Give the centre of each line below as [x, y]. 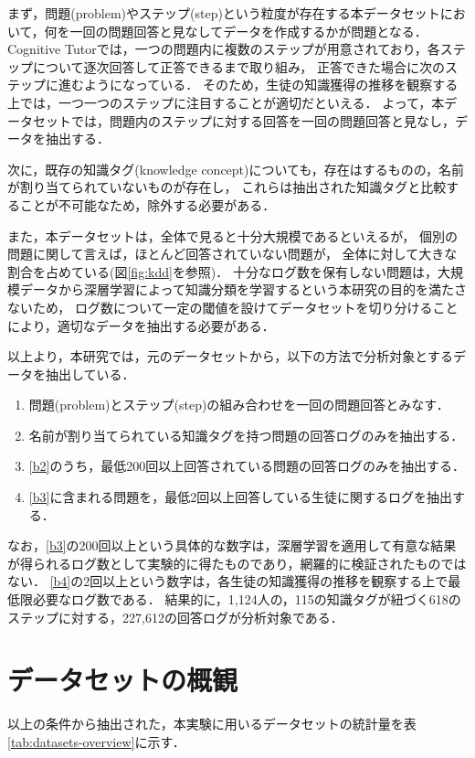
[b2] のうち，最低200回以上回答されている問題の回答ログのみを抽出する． [247, 466]
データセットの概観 [123, 680]
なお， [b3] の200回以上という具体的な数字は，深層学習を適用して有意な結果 [232, 545]
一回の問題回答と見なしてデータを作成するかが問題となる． [248, 31]
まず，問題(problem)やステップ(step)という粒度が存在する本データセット [224, 13]
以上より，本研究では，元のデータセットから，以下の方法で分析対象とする [230, 356]
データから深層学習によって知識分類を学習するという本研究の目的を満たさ [243, 289]
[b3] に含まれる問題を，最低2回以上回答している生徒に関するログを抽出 [240, 497]
